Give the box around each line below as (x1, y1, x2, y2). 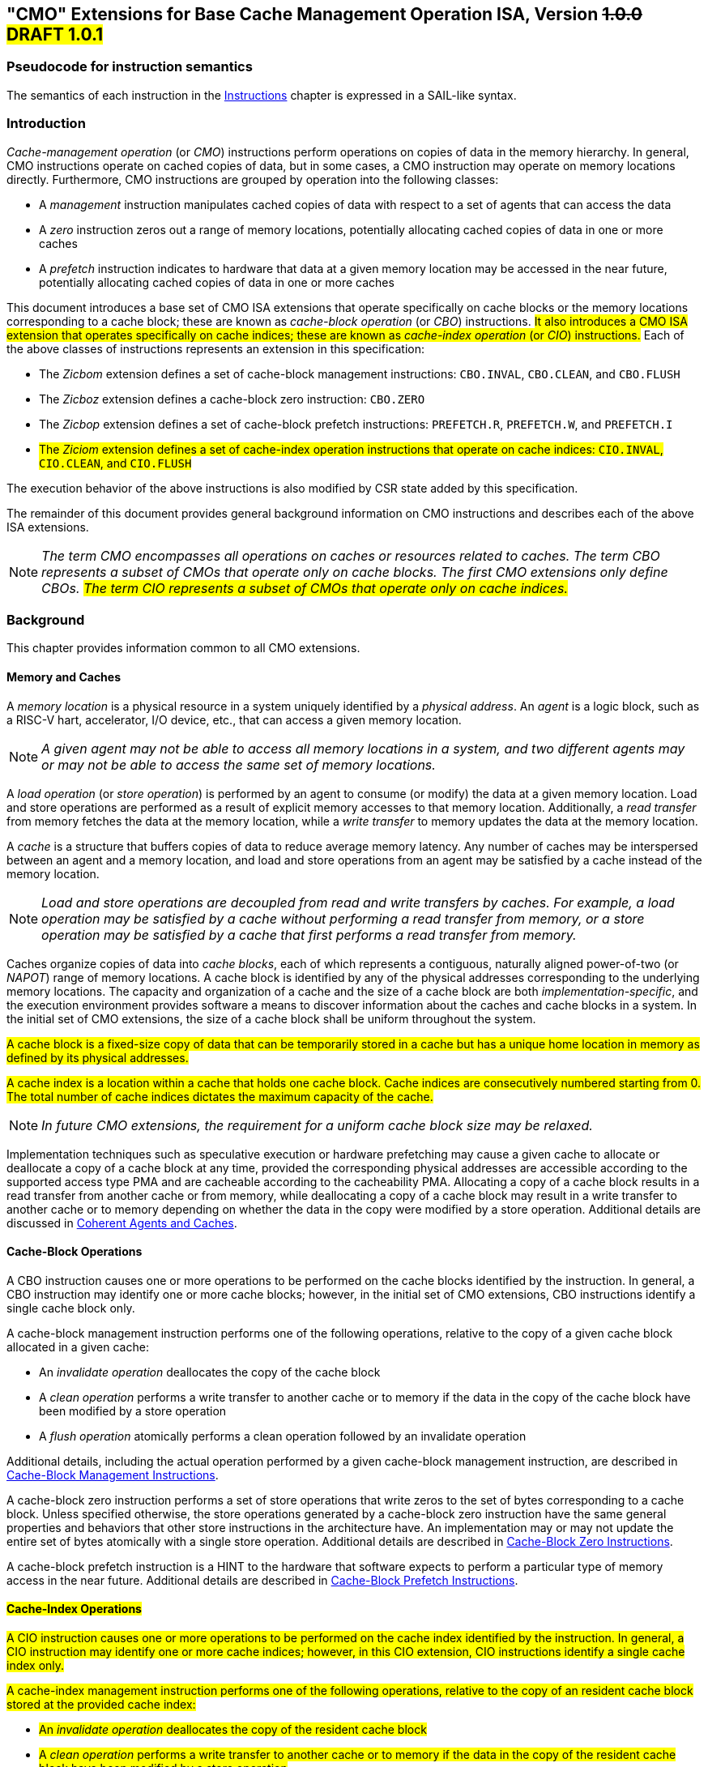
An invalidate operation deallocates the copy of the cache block (39, 1364, 381, 1379)
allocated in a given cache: (6, 1339, 149, 1354)
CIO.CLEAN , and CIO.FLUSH (39, 455, 192, 470)
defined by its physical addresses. (6, 1050, 189, 1065)
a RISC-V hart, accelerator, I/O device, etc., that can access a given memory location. (6, 712, 462, 727)
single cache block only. (6, 1300, 135, 1315)
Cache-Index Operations (6, 1602, 142, 1616)
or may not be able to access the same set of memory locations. (41, 756, 436, 773)
